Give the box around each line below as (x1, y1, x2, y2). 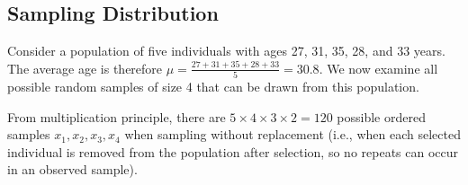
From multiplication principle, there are (7, 107, 226, 126)
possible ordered (337, 107, 426, 126)
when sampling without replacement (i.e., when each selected (124, 125, 461, 144)
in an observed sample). (7, 160, 138, 179)
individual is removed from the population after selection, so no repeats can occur (7, 142, 459, 161)
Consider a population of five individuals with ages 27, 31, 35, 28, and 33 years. (7, 41, 445, 60)
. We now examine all (319, 58, 438, 77)
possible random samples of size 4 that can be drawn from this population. (7, 77, 419, 96)
